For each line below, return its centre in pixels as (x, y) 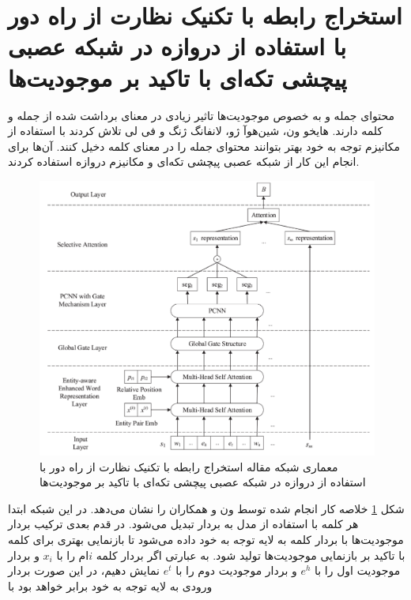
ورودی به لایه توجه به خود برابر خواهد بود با (110, 585)
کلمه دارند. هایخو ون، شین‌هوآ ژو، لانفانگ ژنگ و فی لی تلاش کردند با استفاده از (196, 131)
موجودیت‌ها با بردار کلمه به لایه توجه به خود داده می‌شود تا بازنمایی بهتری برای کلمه (206, 540)
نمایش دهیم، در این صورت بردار (84, 570)
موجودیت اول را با (358, 570)
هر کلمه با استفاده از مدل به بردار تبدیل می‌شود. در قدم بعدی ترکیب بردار (183, 524)
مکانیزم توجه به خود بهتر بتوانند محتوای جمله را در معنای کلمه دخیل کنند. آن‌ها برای (204, 146)
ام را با (73, 555)
